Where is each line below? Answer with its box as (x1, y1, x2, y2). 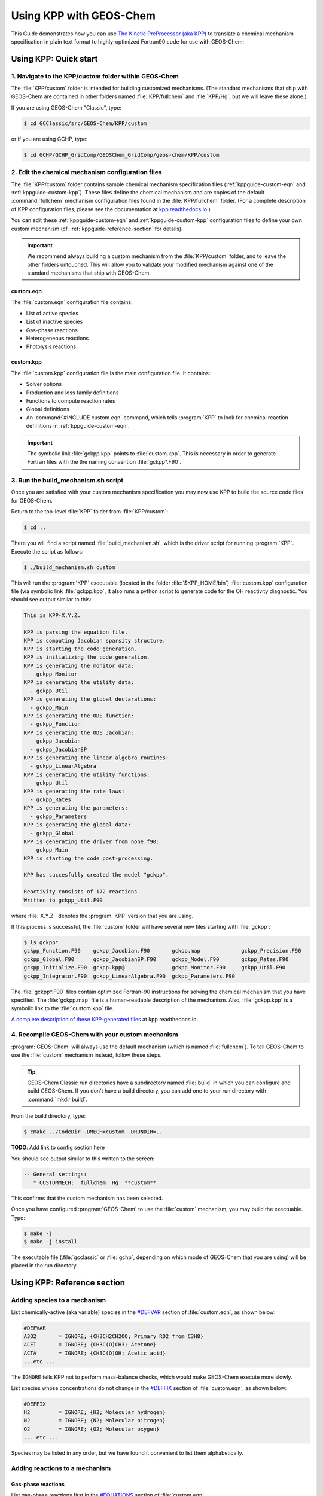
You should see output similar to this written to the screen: (11, 1155, 155, 1162)
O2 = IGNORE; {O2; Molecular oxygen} (23, 1425, 160, 1433)
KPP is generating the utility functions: (23, 771, 150, 778)
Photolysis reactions (26, 343, 77, 350)
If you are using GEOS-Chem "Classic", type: (11, 104, 122, 111)
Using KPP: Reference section (11, 1278, 126, 1288)
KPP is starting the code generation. (23, 645, 138, 652)
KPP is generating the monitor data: (23, 662, 135, 669)
